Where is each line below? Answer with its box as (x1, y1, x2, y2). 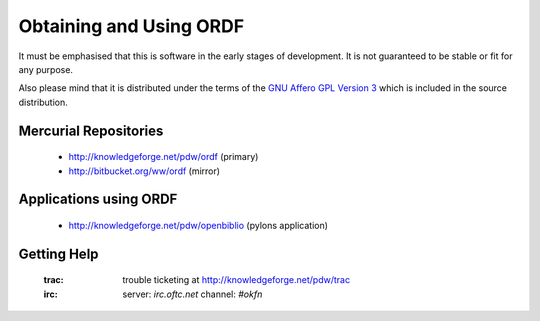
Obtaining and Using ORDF (18, 15, 245, 37)
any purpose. (18, 63, 74, 75)
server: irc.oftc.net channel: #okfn (122, 288, 263, 300)
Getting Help (18, 245, 99, 262)
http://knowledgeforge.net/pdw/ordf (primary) (68, 151, 259, 163)
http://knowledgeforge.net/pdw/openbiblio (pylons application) (68, 219, 329, 231)
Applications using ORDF (18, 191, 178, 208)
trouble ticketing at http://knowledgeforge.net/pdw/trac (122, 274, 350, 286)
